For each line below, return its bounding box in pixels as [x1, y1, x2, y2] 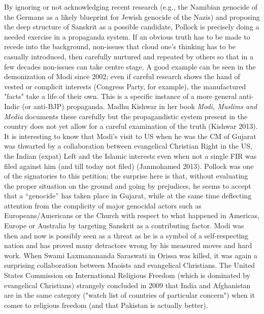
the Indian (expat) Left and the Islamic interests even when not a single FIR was [4, 150, 257, 161]
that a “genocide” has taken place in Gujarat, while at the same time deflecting [4, 190, 252, 201]
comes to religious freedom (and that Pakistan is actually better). [4, 299, 208, 310]
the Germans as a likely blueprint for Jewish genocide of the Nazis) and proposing [4, 11, 260, 22]
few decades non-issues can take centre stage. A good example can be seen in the [4, 61, 256, 72]
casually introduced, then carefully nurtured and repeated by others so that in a [4, 51, 253, 61]
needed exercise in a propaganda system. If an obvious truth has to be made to [4, 31, 250, 42]
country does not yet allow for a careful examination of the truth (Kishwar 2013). [4, 121, 258, 131]
